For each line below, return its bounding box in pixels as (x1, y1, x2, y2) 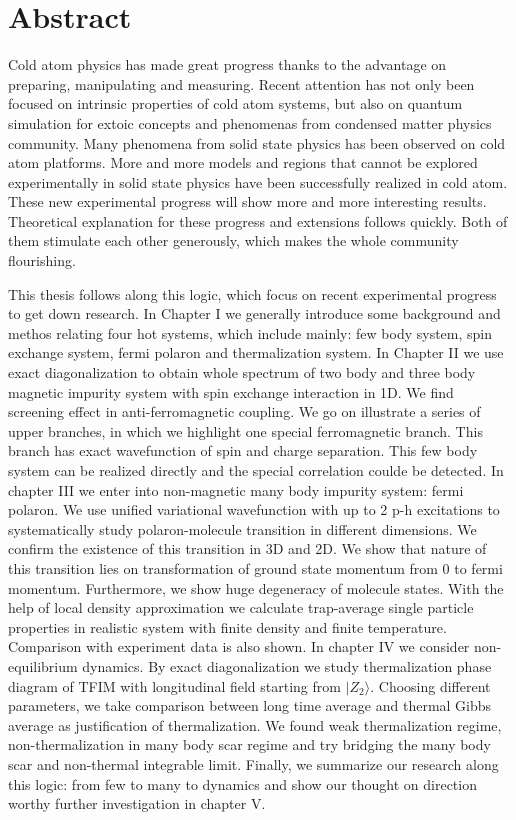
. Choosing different (370, 675, 491, 696)
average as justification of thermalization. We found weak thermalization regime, (8, 714, 502, 735)
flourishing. (8, 250, 76, 271)
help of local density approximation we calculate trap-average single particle (8, 597, 474, 618)
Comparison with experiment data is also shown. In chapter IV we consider (8, 636, 470, 657)
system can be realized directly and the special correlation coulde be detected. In (8, 460, 504, 480)
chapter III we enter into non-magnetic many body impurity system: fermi (8, 479, 464, 500)
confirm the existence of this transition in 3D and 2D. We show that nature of (8, 538, 487, 559)
